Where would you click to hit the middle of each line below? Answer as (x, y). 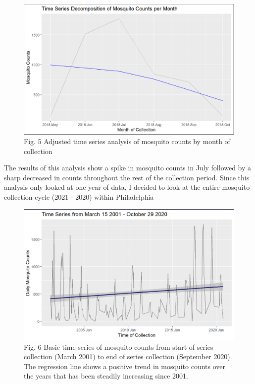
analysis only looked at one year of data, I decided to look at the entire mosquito (127, 187)
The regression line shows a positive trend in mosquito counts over (125, 366)
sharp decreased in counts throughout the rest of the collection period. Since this (127, 177)
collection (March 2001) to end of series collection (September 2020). (128, 356)
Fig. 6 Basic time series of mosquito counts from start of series (119, 346)
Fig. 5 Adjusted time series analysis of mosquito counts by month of (127, 141)
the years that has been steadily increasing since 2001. (106, 376)
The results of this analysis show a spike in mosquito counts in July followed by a (128, 168)
